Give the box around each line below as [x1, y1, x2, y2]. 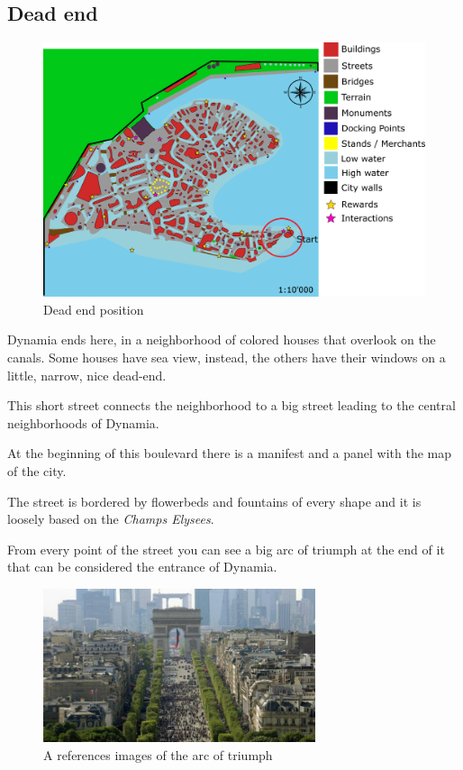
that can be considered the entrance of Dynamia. [7, 557, 277, 576]
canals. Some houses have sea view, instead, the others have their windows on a [7, 347, 446, 366]
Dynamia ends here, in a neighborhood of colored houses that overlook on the [7, 330, 436, 349]
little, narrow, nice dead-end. [7, 365, 167, 384]
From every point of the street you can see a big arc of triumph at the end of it [7, 539, 445, 558]
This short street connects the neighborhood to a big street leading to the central [7, 396, 456, 415]
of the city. [7, 461, 67, 480]
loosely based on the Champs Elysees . [7, 509, 214, 528]
